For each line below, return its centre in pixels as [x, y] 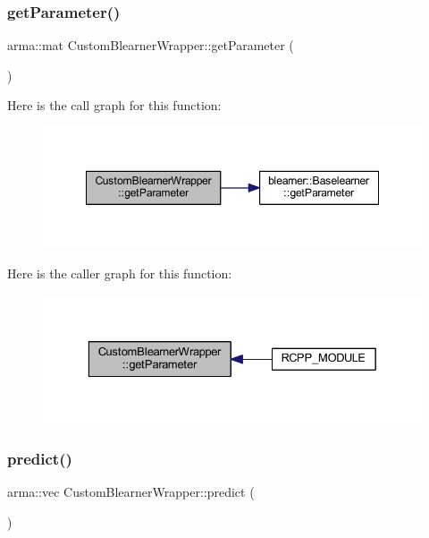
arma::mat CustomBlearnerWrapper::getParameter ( [151, 45]
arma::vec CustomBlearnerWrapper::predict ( [131, 492]
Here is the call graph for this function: [114, 105]
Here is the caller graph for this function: [120, 273]
